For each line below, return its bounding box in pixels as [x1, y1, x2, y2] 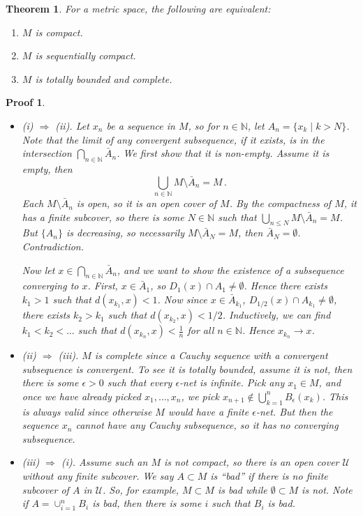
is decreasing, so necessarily [66, 225, 184, 240]
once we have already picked [22, 388, 141, 403]
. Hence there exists [244, 278, 327, 293]
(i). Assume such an [61, 455, 148, 469]
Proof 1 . [6, 95, 45, 109]
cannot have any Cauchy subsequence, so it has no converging [75, 418, 339, 432]
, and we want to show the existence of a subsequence [117, 262, 344, 277]
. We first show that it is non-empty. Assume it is [117, 146, 329, 160]
